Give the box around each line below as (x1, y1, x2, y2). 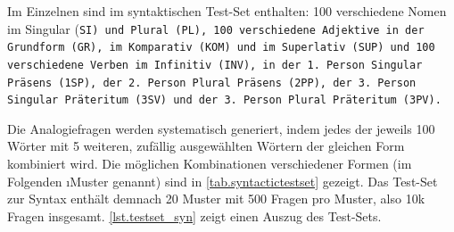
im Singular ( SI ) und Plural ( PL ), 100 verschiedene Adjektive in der (7, 19, 425, 37)
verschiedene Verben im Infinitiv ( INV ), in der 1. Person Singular (7, 58, 423, 71)
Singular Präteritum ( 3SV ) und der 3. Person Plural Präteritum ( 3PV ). (7, 94, 442, 107)
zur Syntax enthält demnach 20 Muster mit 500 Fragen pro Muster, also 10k (7, 189, 425, 208)
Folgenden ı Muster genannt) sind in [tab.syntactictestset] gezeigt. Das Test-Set (7, 171, 438, 190)
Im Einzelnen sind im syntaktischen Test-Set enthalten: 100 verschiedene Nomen (7, 2, 447, 20)
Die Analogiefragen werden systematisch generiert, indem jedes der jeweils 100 (7, 119, 435, 137)
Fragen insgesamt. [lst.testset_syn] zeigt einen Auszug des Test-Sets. (7, 206, 382, 225)
